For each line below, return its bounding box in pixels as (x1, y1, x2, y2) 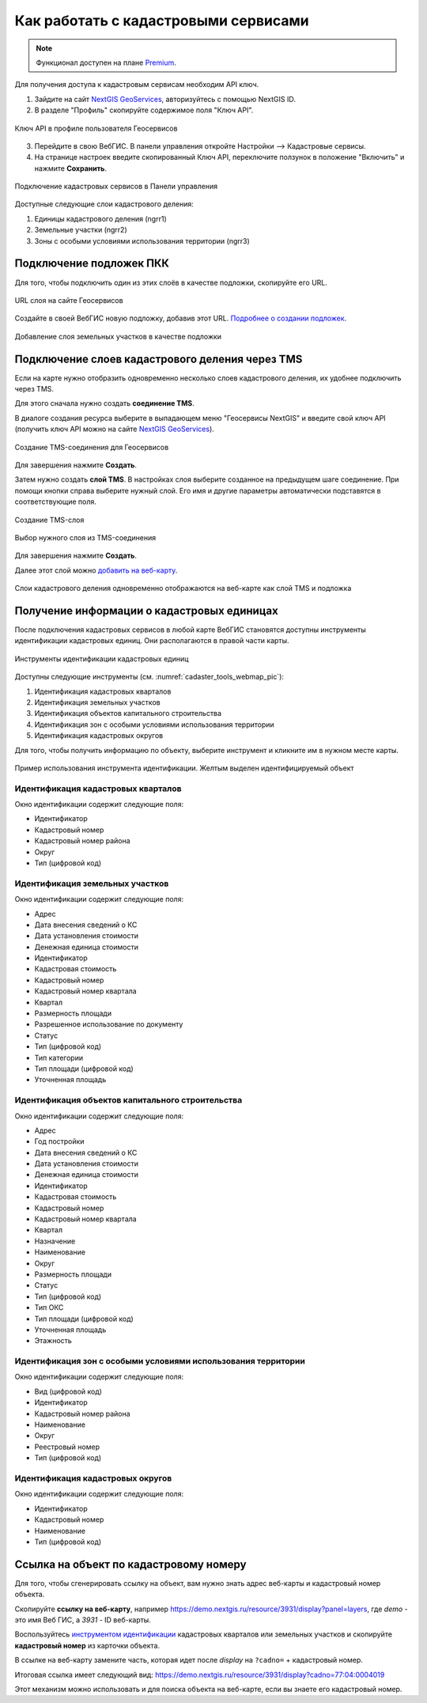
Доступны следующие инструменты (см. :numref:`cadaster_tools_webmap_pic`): (14, 672, 285, 682)
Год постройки (34, 1137, 85, 1146)
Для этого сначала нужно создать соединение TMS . (14, 399, 195, 408)
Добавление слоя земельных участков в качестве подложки (14, 331, 221, 341)
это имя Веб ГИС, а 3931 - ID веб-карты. (14, 1614, 152, 1625)
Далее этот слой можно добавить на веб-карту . (14, 566, 178, 575)
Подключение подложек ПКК (14, 257, 170, 271)
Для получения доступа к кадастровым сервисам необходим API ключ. (14, 80, 259, 89)
